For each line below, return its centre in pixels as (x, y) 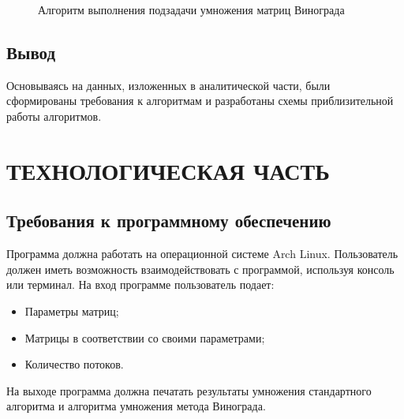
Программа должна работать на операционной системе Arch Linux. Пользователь (202, 254)
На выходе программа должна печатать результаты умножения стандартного (189, 390)
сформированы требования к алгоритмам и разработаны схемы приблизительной (200, 101)
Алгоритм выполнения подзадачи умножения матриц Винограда (191, 9)
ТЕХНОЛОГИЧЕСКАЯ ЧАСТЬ (168, 170)
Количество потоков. (74, 364)
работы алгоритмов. (54, 116)
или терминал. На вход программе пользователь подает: (140, 284)
